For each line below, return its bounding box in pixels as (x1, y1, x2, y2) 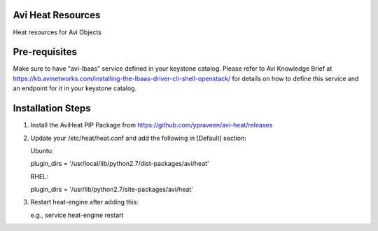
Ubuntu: (30, 146, 54, 155)
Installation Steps (13, 102, 91, 115)
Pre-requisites (13, 46, 77, 58)
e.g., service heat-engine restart (30, 211, 124, 219)
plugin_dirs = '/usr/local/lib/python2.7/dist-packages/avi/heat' (30, 160, 209, 168)
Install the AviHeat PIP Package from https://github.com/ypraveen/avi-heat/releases (30, 121, 273, 129)
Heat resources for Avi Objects (13, 28, 101, 36)
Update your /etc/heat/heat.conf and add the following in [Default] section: (30, 134, 246, 142)
